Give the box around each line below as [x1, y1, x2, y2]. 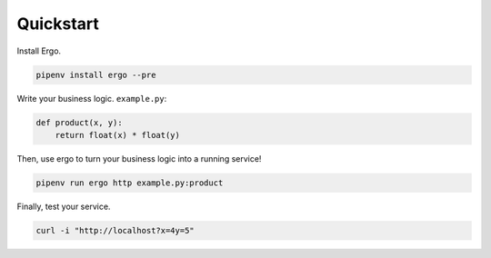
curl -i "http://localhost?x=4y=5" [35, 225, 195, 235]
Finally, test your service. [16, 201, 111, 212]
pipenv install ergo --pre [35, 69, 156, 80]
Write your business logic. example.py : [16, 93, 167, 104]
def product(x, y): [35, 117, 123, 127]
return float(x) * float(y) [55, 130, 181, 140]
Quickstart [16, 14, 100, 34]
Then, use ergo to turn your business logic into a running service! [16, 153, 262, 164]
